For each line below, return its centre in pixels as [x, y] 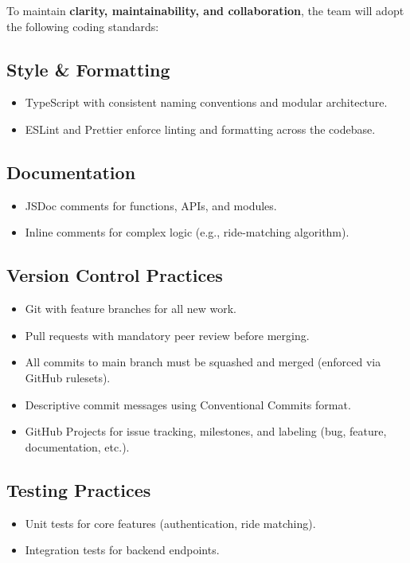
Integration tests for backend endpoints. [122, 550]
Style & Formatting [88, 69]
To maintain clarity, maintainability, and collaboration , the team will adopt [205, 10]
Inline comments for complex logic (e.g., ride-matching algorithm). [187, 232]
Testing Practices [79, 489]
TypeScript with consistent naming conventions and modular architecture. [206, 102]
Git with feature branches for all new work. [131, 309]
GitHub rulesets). [68, 377]
